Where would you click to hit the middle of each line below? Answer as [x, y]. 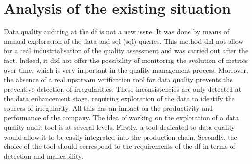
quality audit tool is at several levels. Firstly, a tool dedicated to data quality [120, 127]
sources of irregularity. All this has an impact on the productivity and [108, 108]
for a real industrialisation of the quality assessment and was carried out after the [126, 51]
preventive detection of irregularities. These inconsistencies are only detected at [123, 89]
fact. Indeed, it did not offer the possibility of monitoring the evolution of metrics [126, 60]
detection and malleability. [44, 155]
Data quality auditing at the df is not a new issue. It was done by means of [117, 31]
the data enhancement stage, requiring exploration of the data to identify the [119, 98]
